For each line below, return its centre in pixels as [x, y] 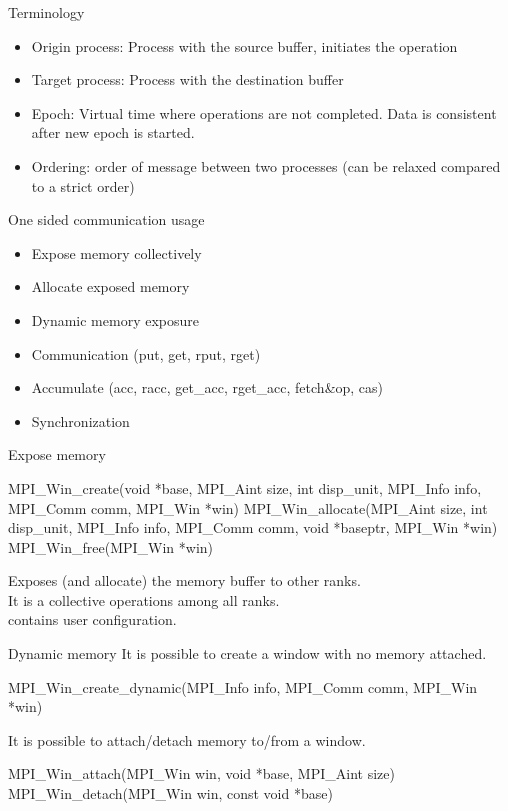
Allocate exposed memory [110, 286]
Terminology [46, 12]
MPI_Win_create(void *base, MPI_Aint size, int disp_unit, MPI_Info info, [245, 487]
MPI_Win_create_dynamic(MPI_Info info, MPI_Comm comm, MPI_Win [243, 686]
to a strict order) [83, 185]
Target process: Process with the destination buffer [187, 79]
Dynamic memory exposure [115, 319]
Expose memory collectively [116, 252]
